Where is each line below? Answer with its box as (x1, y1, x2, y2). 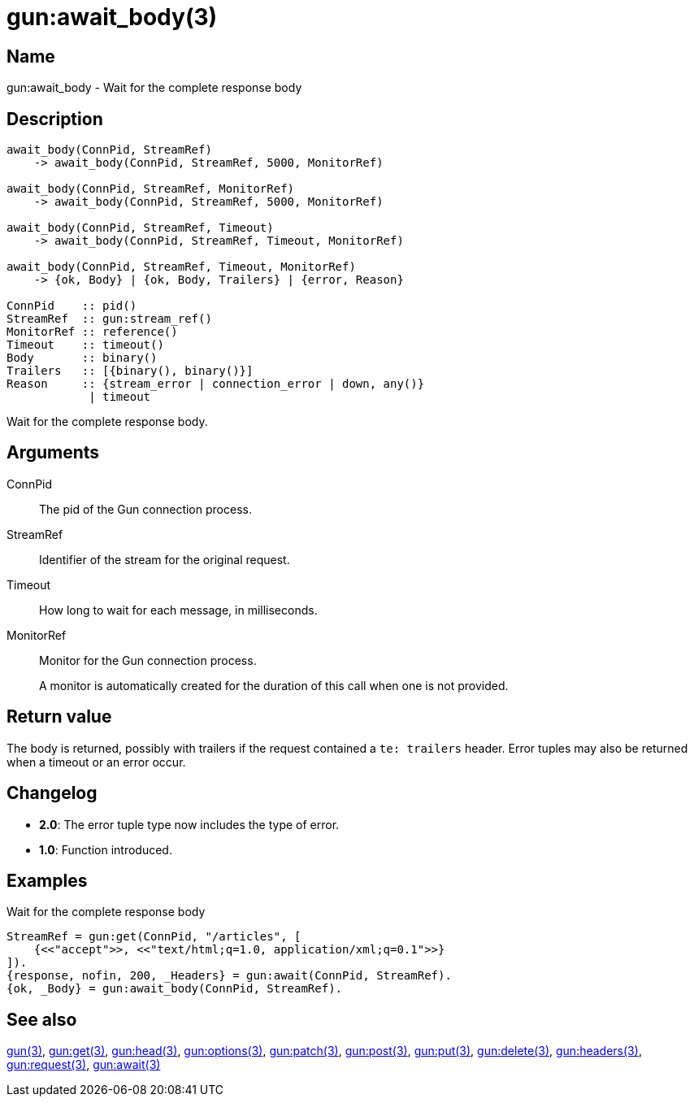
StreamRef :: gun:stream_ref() (7, 312, 212, 326)
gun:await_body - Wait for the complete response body (7, 80, 302, 95)
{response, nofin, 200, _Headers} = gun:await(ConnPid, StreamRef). (7, 969, 452, 983)
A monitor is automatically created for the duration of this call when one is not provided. (39, 678, 509, 693)
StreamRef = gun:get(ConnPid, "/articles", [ (7, 930, 301, 944)
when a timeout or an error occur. (7, 754, 186, 769)
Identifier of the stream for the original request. (39, 552, 290, 567)
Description (7, 108, 103, 129)
